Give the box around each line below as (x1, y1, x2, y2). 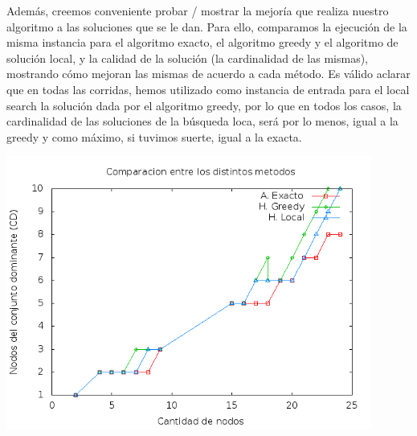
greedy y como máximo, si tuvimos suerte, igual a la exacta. (6, 128, 302, 145)
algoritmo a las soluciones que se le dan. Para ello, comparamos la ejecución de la (6, 18, 407, 35)
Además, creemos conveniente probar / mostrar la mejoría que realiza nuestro (6, 2, 389, 19)
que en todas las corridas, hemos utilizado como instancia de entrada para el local (6, 80, 410, 97)
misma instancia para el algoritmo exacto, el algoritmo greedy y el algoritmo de (6, 34, 399, 51)
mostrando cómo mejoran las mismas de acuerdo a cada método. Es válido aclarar (6, 65, 411, 82)
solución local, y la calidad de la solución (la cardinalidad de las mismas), (6, 49, 368, 66)
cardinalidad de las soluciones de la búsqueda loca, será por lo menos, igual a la (6, 113, 399, 130)
